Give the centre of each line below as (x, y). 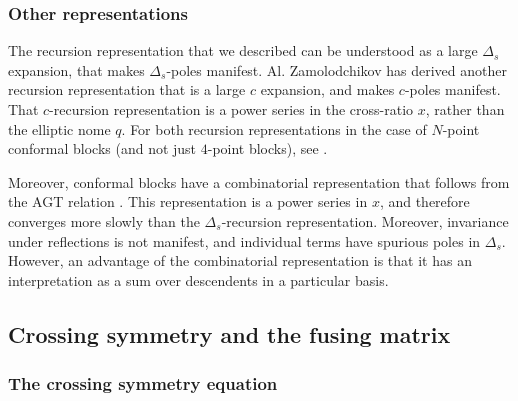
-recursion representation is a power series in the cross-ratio (231, 109)
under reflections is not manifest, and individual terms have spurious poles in (244, 240)
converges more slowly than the (104, 220)
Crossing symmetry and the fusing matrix (229, 333)
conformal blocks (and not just (102, 148)
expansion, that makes (76, 69)
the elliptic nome (59, 128)
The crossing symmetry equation (143, 383)
